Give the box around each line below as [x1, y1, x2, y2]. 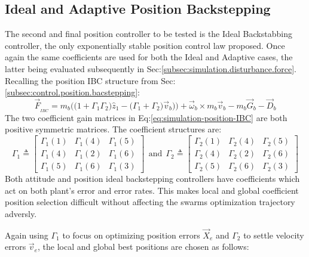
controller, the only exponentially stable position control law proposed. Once [5, 39, 285, 51]
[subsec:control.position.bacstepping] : [5, 86, 140, 98]
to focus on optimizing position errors [62, 228, 200, 241]
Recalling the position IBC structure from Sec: [5, 74, 176, 86]
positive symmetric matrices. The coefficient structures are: [5, 123, 222, 135]
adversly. [5, 207, 37, 219]
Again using [5, 228, 48, 241]
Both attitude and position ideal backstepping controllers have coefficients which [5, 172, 300, 185]
